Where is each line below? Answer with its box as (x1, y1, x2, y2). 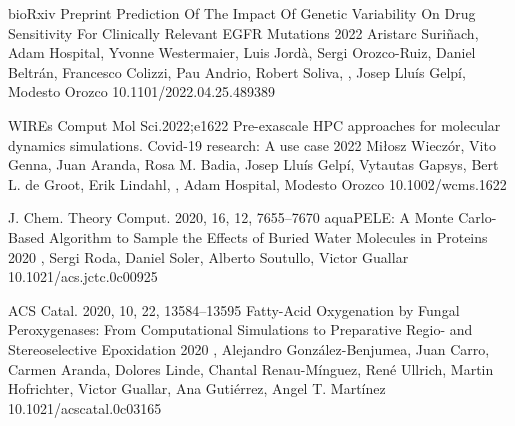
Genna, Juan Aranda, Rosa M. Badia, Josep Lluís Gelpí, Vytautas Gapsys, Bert (8, 154, 499, 175)
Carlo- (458, 207, 497, 228)
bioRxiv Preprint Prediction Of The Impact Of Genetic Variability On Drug (8, 3, 476, 23)
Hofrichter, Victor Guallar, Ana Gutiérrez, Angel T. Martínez (8, 378, 386, 399)
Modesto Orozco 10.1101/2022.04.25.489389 (8, 81, 275, 102)
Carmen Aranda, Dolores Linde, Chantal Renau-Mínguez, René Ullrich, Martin (8, 358, 494, 379)
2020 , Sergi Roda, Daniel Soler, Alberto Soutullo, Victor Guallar (8, 246, 409, 267)
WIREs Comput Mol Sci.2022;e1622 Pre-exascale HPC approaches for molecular (8, 114, 501, 135)
